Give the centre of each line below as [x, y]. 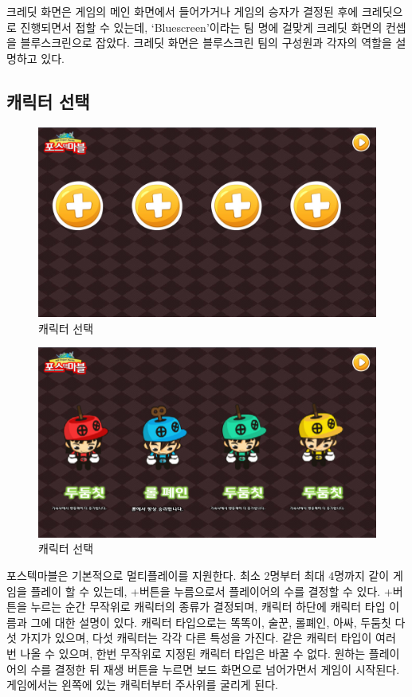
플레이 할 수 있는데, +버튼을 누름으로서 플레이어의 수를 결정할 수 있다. [206, 591]
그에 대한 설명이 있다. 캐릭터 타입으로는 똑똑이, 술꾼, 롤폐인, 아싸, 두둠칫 [211, 622]
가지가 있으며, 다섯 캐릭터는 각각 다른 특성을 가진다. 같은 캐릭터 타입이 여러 [208, 638]
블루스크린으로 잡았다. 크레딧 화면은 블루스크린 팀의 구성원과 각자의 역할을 [206, 43]
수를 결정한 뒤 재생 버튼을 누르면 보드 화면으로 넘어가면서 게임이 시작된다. [215, 669]
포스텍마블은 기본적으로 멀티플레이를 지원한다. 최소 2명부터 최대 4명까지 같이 [198, 575]
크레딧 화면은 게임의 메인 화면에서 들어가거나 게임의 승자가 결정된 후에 [182, 11]
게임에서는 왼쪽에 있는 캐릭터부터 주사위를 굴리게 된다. [142, 685]
